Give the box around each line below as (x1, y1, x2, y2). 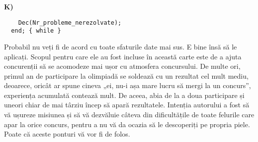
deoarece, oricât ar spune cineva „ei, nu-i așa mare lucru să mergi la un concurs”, (4, 80, 251, 91)
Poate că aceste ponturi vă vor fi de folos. (4, 129, 130, 139)
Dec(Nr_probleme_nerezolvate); (18, 19, 122, 26)
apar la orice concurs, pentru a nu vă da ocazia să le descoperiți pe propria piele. (4, 119, 250, 129)
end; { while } (11, 27, 61, 35)
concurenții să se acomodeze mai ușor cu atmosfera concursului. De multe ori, (4, 61, 241, 71)
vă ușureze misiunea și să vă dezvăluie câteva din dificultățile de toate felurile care (4, 109, 255, 120)
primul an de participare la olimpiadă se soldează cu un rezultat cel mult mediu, (4, 70, 249, 81)
